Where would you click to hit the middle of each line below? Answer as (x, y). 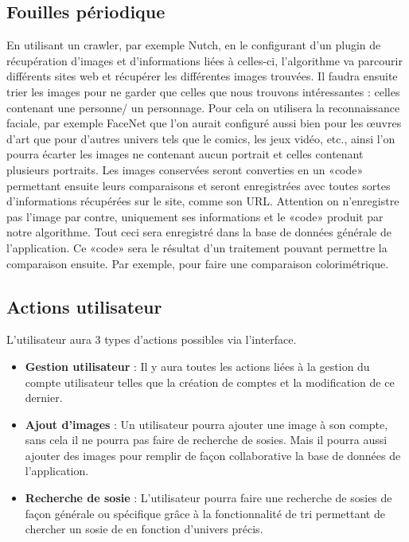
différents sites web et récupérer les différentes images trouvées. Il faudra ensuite (202, 76)
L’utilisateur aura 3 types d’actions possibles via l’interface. (152, 339)
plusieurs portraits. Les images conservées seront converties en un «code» (185, 169)
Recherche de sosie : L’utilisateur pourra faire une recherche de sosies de (208, 498)
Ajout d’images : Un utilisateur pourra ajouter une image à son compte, (206, 424)
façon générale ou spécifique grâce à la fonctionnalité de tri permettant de (205, 513)
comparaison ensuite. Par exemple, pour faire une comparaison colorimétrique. (198, 263)
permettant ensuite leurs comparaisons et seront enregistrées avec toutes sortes (199, 185)
